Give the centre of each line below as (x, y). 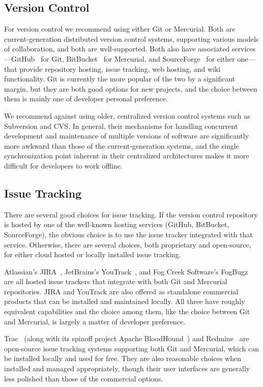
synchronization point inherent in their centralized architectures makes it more (127, 156)
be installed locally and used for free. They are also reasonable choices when (123, 358)
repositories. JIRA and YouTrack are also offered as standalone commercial (121, 291)
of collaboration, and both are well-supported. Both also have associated (117, 49)
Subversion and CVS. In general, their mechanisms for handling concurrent (121, 126)
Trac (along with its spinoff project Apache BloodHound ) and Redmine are (127, 338)
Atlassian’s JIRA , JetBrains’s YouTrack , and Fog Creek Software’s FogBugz (126, 271)
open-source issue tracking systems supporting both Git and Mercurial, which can (131, 348)
